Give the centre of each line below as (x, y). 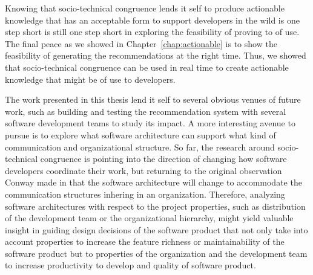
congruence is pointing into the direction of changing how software (163, 159)
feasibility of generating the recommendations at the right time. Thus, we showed (156, 55)
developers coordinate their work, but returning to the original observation (143, 170)
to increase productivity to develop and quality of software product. (130, 265)
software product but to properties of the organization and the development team (156, 253)
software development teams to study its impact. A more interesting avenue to (150, 123)
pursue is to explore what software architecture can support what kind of (140, 134)
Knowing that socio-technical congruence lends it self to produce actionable (145, 8)
